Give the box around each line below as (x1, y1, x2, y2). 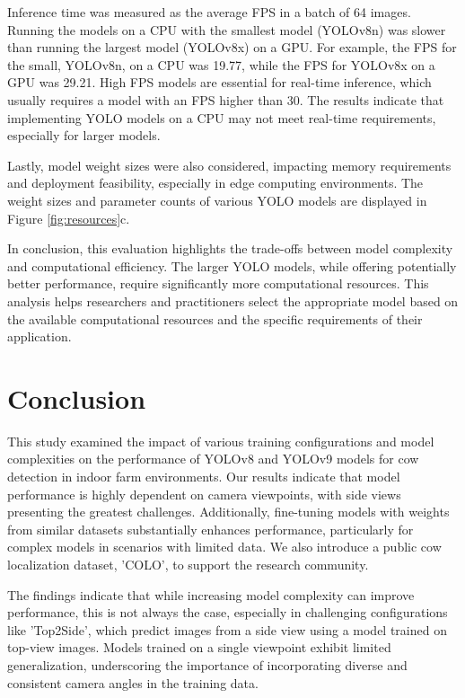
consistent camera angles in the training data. (7, 673, 259, 692)
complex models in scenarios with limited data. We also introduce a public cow (7, 537, 442, 556)
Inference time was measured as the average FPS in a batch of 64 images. (7, 3, 411, 21)
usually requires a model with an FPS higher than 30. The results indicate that (7, 90, 444, 109)
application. (7, 327, 72, 346)
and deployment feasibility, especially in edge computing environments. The (7, 173, 424, 192)
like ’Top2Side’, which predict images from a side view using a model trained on (7, 620, 447, 639)
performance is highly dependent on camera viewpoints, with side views (7, 484, 401, 503)
